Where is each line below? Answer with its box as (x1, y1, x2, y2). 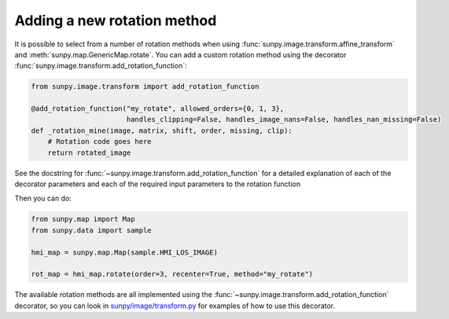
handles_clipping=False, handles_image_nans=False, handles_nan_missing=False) (126, 115, 442, 124)
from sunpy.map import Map (31, 214, 135, 224)
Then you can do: (14, 193, 72, 203)
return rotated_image (47, 148, 131, 157)
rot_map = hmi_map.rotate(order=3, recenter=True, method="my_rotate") (31, 269, 314, 279)
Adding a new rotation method (14, 12, 217, 29)
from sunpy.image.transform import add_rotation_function (31, 82, 259, 91)
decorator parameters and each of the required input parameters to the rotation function (14, 179, 301, 189)
